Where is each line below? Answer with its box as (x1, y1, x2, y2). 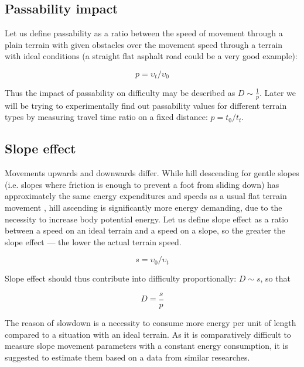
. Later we (259, 86, 296, 98)
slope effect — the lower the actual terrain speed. (5, 235, 182, 248)
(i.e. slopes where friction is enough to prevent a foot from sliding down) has (5, 178, 279, 190)
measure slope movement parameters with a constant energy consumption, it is (5, 339, 288, 352)
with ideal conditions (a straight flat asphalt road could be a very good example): (5, 50, 298, 62)
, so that (260, 272, 291, 284)
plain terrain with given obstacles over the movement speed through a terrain (5, 38, 283, 50)
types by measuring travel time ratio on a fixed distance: (5, 111, 208, 123)
